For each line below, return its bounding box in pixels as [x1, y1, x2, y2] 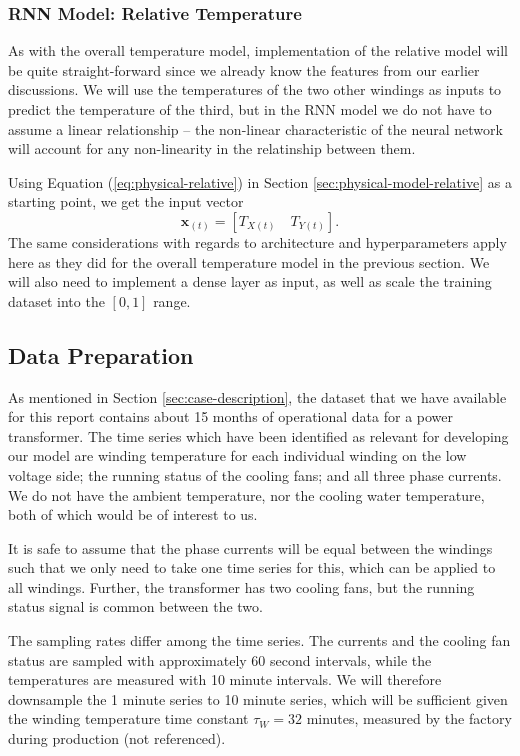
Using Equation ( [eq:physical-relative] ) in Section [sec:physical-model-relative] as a [8, 171, 512, 192]
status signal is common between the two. [8, 596, 263, 617]
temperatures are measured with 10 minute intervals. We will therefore [8, 669, 442, 690]
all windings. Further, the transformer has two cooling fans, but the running [8, 576, 475, 597]
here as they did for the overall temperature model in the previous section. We [8, 251, 490, 272]
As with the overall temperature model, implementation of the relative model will [8, 40, 508, 61]
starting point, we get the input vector [8, 191, 244, 212]
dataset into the [8, 290, 105, 311]
